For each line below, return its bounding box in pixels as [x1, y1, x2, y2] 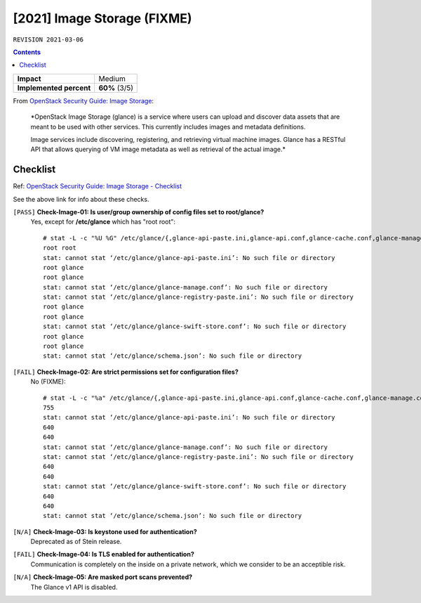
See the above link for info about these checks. [13, 195, 149, 203]
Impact [17, 74, 41, 84]
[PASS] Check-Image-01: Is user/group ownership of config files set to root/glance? [13, 207, 265, 216]
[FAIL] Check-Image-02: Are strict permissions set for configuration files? [13, 368, 239, 376]
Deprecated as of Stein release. [30, 538, 122, 546]
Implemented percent [17, 83, 91, 93]
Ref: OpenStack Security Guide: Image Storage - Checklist [13, 182, 182, 190]
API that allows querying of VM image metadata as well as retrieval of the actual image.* [30, 145, 286, 154]
